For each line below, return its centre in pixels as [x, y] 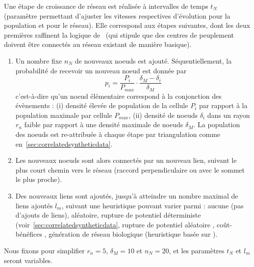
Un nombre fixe [39, 60]
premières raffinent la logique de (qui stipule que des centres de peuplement [119, 34]
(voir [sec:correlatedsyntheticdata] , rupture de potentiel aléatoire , [115, 224]
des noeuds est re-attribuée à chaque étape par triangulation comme [118, 134]
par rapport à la [223, 105]
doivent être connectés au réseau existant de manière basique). [98, 44]
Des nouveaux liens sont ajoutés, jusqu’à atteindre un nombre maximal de [127, 196]
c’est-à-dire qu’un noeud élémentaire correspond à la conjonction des [118, 96]
